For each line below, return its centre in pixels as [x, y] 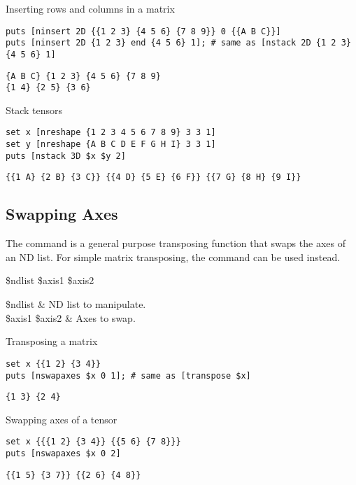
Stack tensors [34, 110]
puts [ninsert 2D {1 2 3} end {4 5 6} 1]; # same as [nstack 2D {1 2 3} [178, 43]
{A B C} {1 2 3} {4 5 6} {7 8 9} [83, 76]
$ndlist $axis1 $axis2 [50, 280]
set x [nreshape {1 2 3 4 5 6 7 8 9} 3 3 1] [111, 133]
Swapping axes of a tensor [62, 419]
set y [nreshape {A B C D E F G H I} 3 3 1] [111, 145]
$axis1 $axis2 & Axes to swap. [71, 317]
